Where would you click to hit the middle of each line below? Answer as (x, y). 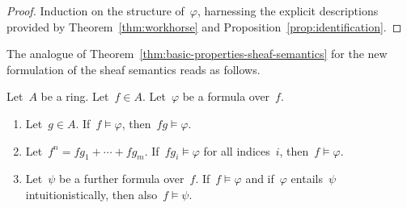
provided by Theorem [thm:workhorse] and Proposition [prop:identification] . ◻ (204, 26)
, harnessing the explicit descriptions (288, 10)
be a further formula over (122, 179)
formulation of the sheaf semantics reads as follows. (134, 69)
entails (307, 179)
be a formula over (226, 96)
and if (260, 179)
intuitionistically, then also (91, 194)
